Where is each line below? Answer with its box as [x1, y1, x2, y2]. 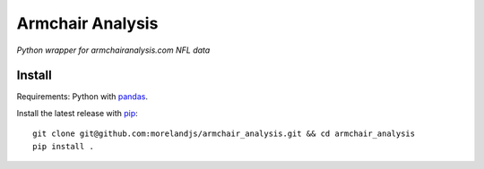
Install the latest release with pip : [16, 107, 138, 118]
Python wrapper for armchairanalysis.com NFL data [16, 45, 211, 55]
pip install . [32, 141, 94, 151]
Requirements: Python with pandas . [16, 91, 148, 102]
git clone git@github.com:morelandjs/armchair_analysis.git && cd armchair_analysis [32, 129, 416, 139]
